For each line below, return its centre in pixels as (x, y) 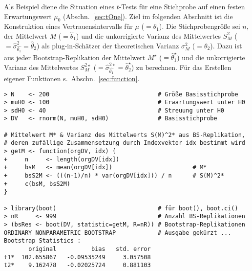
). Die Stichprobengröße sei (199, 26)
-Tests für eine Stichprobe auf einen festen (182, 6)
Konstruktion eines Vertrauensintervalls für (68, 26)
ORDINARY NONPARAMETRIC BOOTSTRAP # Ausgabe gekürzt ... (118, 233)
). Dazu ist (226, 45)
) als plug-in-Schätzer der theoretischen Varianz (108, 45)
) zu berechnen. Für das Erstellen (181, 67)
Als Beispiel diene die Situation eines (59, 6)
